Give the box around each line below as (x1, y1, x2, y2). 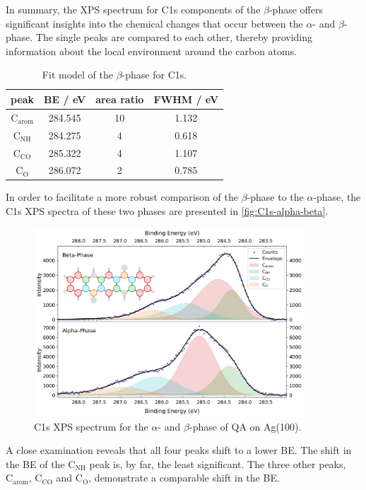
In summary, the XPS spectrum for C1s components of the (6, 2, 261, 16)
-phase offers (268, 2, 323, 16)
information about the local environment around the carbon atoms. (6, 43, 297, 58)
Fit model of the (42, 67, 114, 82)
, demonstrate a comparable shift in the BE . (88, 470, 280, 485)
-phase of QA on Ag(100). (189, 419, 302, 433)
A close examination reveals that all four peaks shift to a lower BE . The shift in (6, 443, 352, 457)
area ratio (95, 91, 144, 106)
